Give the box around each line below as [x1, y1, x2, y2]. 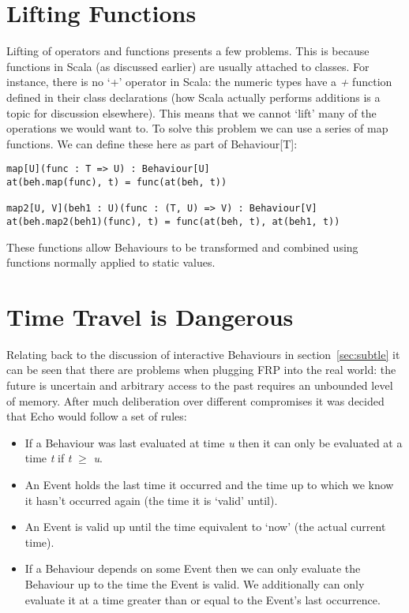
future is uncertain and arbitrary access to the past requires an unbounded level [6, 377, 393, 394]
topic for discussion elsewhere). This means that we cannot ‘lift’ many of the [6, 104, 377, 121]
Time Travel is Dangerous [6, 300, 294, 332]
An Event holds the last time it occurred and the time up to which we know [24, 477, 394, 493]
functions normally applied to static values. [6, 254, 216, 271]
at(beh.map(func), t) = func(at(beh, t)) [6, 176, 227, 188]
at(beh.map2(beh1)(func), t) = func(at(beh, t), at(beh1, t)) [6, 215, 340, 227]
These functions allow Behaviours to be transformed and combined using [6, 238, 358, 255]
